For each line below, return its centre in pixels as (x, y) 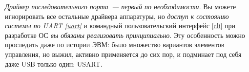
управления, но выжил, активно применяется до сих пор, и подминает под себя (123, 54)
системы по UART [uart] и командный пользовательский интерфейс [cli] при (120, 26)
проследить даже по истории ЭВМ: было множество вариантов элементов (115, 45)
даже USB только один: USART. (54, 63)
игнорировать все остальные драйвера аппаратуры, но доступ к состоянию (117, 16)
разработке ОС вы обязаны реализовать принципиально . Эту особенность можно (125, 35)
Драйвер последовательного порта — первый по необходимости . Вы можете (121, 6)
